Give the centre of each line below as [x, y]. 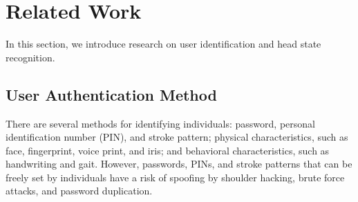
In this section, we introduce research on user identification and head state [163, 44]
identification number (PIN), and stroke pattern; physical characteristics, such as [177, 137]
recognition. [30, 57]
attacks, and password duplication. [79, 191]
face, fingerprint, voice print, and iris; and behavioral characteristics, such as [168, 150]
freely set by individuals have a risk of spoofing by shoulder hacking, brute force [175, 177]
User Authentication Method [111, 94]
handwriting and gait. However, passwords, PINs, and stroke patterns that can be [179, 164]
